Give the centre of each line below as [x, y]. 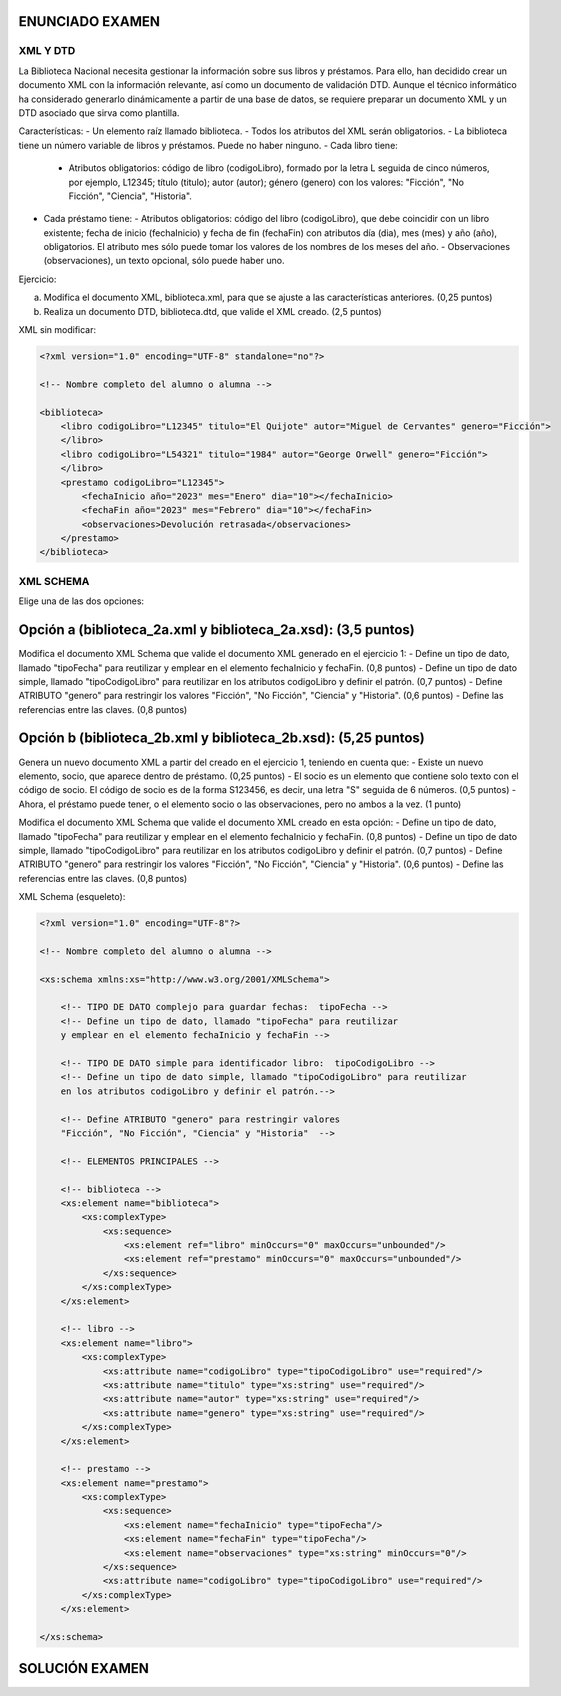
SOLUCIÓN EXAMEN [84, 1668]
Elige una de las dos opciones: [81, 601]
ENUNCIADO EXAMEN [89, 21]
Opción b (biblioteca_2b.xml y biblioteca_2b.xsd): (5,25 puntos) [221, 738]
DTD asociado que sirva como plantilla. [99, 112]
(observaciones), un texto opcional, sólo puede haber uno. [164, 261]
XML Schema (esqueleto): [72, 897]
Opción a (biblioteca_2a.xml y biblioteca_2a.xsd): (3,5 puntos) [216, 630]
